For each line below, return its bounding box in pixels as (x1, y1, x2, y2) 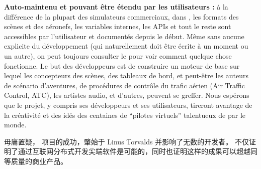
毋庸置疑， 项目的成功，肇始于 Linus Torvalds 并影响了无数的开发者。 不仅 (4, 136, 249, 146)
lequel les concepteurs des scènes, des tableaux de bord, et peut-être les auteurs (4, 70, 249, 81)
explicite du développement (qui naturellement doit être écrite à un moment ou (4, 41, 248, 51)
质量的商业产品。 (11, 155, 67, 166)
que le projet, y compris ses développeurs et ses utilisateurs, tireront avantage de (4, 99, 252, 110)
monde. (4, 119, 27, 130)
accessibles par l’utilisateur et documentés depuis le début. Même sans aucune (4, 31, 244, 41)
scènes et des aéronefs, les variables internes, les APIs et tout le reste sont (4, 21, 231, 32)
